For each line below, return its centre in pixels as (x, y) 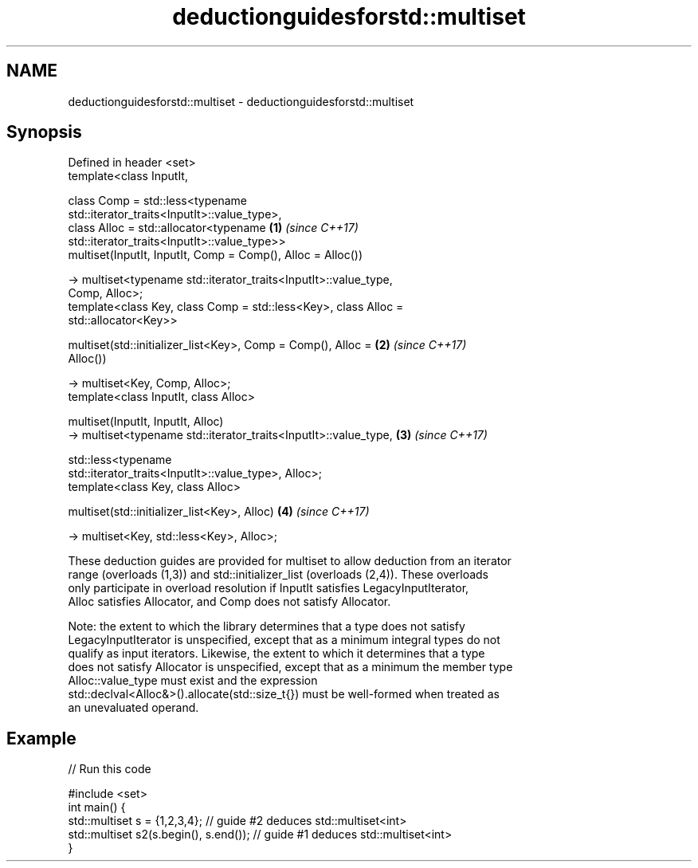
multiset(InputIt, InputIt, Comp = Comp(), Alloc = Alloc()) (216, 255)
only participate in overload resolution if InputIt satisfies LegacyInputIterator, (269, 588)
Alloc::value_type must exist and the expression (193, 681)
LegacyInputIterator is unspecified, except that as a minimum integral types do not (284, 640)
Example (41, 738)
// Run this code (110, 769)
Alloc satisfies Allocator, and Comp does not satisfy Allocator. (229, 602)
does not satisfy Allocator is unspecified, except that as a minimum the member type (290, 667)
